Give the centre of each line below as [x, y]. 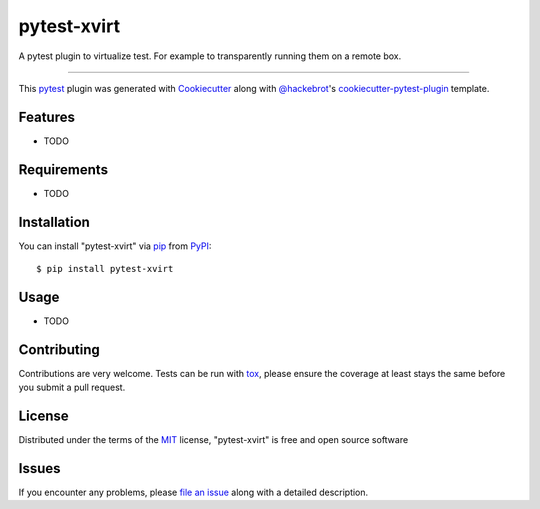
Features [46, 116]
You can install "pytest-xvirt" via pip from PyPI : [115, 246]
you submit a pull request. [72, 387]
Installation [54, 221]
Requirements [63, 169]
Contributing [59, 349]
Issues [39, 468]
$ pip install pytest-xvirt [105, 269]
